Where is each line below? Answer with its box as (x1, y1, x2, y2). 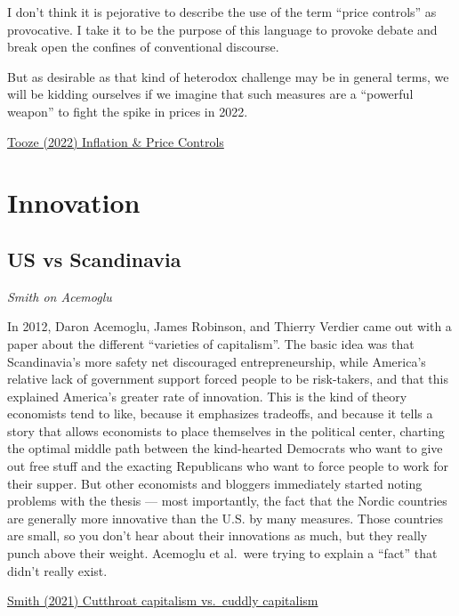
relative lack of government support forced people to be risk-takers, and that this (7, 369, 448, 388)
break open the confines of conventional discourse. (7, 37, 279, 56)
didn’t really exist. (7, 561, 108, 580)
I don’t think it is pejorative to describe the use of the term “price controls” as (7, 3, 437, 20)
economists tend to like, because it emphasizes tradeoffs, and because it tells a (7, 404, 433, 423)
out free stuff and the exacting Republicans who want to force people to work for (7, 457, 448, 475)
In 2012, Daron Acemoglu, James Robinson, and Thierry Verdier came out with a (7, 317, 452, 336)
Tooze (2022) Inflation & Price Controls (7, 132, 224, 150)
